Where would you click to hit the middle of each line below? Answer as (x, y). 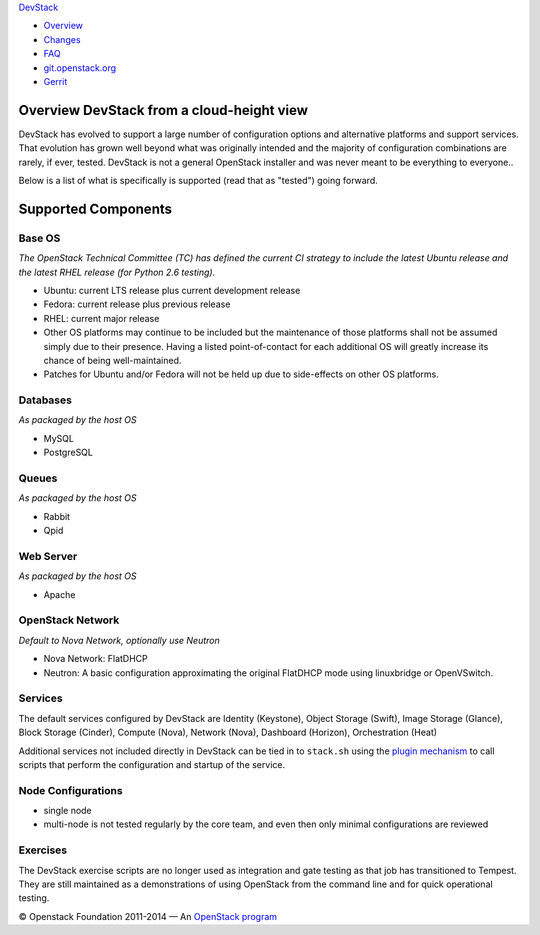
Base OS (39, 238)
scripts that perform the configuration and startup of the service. (151, 764)
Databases (45, 400)
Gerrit (55, 81)
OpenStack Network (69, 620)
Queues (38, 478)
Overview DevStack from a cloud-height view (163, 110)
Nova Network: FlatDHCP (96, 659)
